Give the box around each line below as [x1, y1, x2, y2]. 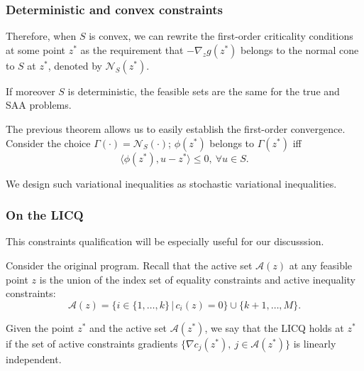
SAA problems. [6, 97, 72, 112]
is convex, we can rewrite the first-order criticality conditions [89, 28, 353, 43]
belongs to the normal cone [241, 42, 359, 57]
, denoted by [48, 58, 102, 72]
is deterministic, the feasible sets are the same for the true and [67, 83, 340, 98]
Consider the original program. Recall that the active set [6, 258, 253, 272]
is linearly [293, 335, 336, 350]
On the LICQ [6, 206, 84, 224]
